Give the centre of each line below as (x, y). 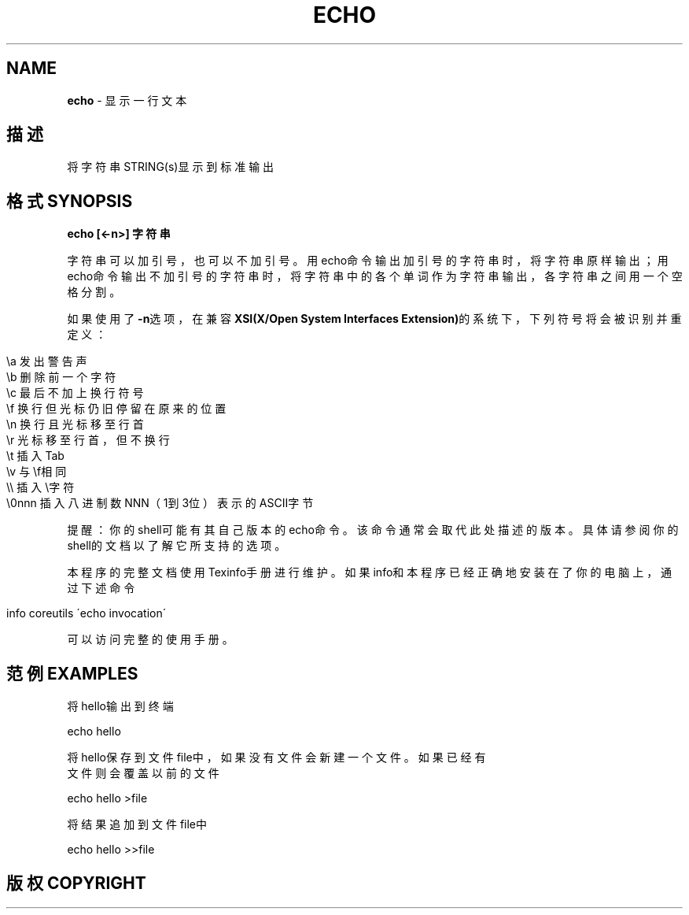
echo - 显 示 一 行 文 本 (127, 100)
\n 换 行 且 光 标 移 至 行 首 (75, 424)
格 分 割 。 (94, 292)
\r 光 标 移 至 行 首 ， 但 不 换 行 (88, 440)
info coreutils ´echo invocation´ (87, 613)
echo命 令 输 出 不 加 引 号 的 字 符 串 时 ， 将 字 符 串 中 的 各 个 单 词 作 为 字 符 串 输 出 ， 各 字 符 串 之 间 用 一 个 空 (375, 276)
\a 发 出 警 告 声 (47, 361)
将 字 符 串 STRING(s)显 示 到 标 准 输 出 (171, 167)
